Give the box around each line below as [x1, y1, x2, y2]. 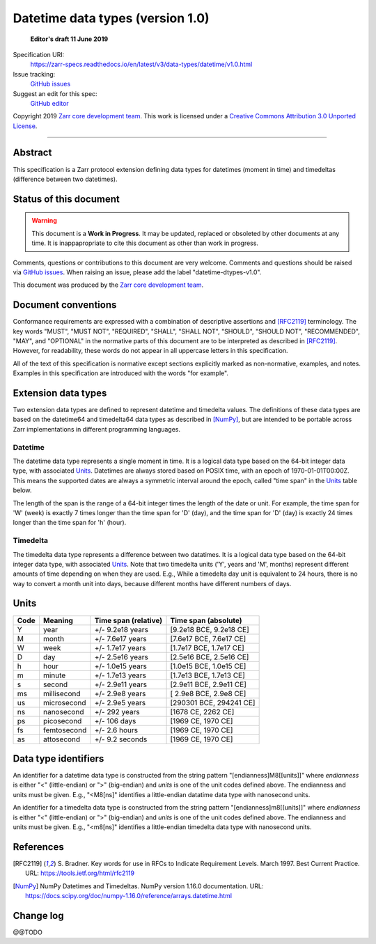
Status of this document [13, 193, 120, 205]
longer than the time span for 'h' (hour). [13, 519, 127, 527]
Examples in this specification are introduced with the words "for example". [13, 369, 229, 377]
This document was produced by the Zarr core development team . [13, 281, 204, 289]
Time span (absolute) [170, 615, 242, 625]
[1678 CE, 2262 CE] [170, 707, 235, 716]
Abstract [13, 147, 52, 159]
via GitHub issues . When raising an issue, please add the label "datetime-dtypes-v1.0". [13, 268, 262, 276]
